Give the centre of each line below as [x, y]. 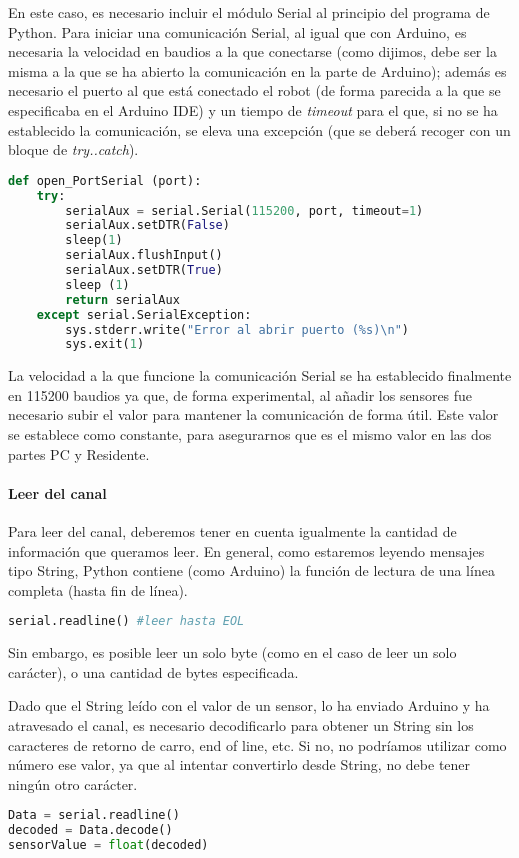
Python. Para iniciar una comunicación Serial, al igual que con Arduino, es [237, 31]
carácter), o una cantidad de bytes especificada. [153, 671]
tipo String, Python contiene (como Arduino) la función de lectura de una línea [251, 570]
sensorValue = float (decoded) [108, 845]
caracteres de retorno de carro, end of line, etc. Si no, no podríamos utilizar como [257, 744]
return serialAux [122, 299]
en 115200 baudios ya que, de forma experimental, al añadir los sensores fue [240, 394]
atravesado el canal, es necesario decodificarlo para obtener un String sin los [241, 725]
